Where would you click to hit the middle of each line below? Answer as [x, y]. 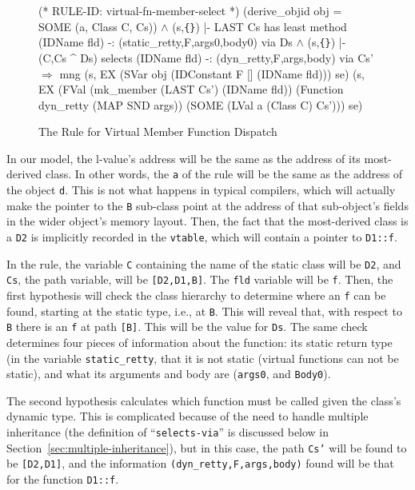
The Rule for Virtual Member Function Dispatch [158, 131]
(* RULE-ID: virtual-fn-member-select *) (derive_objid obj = [190, 10]
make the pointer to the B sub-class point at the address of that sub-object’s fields [207, 205]
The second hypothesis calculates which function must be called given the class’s [204, 400]
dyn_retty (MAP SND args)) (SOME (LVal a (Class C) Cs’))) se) [201, 104]
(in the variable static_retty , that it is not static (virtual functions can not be [203, 358]
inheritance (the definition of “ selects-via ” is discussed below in [168, 432]
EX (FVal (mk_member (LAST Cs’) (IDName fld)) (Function [191, 89]
